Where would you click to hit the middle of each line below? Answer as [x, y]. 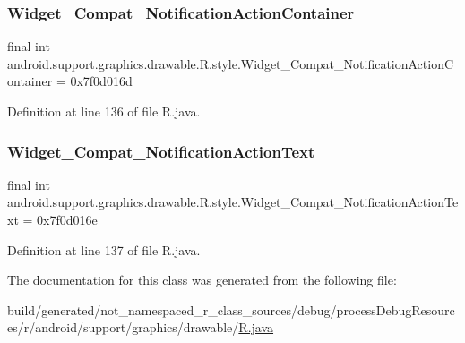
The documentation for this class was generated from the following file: [202, 280]
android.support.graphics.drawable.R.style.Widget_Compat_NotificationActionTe [233, 202]
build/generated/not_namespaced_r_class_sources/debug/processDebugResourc [231, 309]
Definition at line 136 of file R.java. [104, 111]
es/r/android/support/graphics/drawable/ [123, 327]
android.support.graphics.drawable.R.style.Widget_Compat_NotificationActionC [231, 63]
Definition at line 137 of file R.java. [104, 249]
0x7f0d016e [67, 219]
